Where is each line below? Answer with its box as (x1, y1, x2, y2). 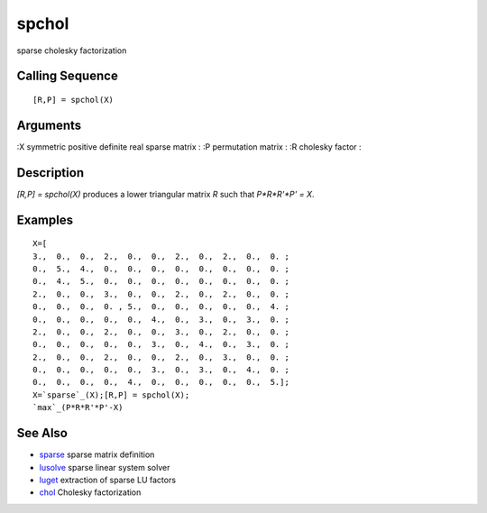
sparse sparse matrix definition (39, 449, 155, 460)
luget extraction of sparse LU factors (39, 474, 176, 485)
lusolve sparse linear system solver (39, 462, 170, 472)
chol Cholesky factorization (39, 487, 142, 498)
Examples (16, 212, 74, 227)
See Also (16, 426, 68, 441)
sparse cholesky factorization (16, 45, 127, 56)
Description (16, 165, 85, 180)
